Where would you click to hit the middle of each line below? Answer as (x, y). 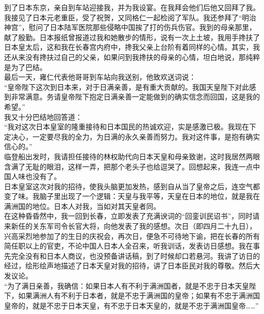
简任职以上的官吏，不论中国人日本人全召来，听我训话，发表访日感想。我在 (128, 246)
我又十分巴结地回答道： (43, 116)
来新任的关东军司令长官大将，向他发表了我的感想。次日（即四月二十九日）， (130, 226)
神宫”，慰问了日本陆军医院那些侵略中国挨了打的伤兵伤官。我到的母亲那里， (130, 27)
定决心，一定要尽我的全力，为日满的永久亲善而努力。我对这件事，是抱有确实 (132, 136)
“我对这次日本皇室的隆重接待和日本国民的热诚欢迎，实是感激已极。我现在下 (130, 127)
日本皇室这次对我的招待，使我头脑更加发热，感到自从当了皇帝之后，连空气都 (132, 186)
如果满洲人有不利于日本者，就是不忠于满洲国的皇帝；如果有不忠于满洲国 (139, 295)
